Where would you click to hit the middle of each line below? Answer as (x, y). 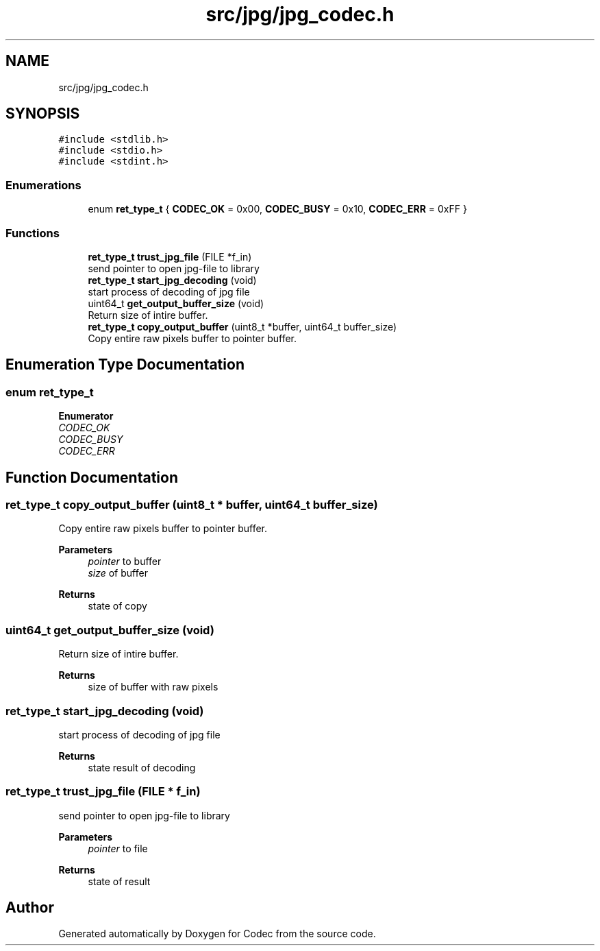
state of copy (117, 606)
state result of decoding (142, 767)
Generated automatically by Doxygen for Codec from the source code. (217, 934)
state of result (119, 881)
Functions (33, 233)
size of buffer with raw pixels (153, 687)
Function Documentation (92, 477)
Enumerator (86, 416)
